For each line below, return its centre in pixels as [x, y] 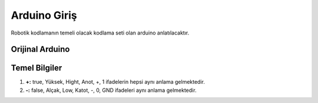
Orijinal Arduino [40, 49]
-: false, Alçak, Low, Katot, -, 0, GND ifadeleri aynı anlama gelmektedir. [111, 90]
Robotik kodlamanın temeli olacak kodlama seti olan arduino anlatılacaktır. [100, 33]
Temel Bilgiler [37, 68]
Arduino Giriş [44, 15]
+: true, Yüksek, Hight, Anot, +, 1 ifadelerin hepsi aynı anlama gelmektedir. [115, 82]
